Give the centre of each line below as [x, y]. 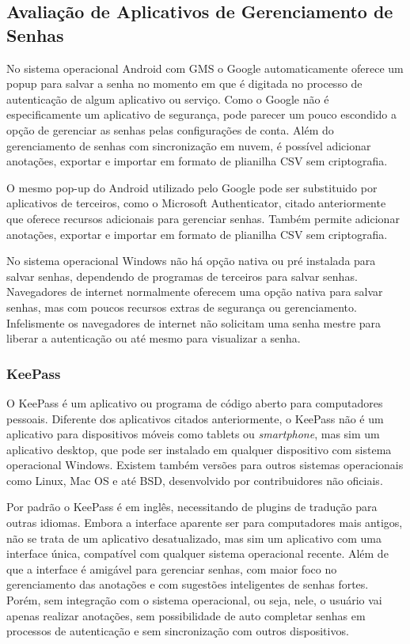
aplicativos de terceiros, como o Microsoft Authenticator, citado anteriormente [196, 203]
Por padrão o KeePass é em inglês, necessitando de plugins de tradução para [192, 507]
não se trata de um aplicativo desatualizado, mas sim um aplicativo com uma [194, 538]
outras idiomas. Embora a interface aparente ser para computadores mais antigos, [205, 523]
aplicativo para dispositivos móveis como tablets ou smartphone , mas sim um [193, 434]
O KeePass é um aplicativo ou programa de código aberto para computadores [195, 402]
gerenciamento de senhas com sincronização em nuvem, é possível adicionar [189, 145]
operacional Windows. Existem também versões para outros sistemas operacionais [205, 465]
